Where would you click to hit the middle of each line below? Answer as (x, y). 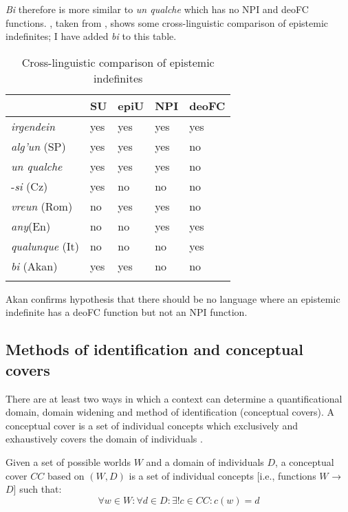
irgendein (33, 126)
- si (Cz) (30, 186)
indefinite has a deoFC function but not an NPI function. (127, 312)
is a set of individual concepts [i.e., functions (222, 475)
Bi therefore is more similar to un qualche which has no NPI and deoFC (157, 9)
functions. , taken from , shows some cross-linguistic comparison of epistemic (167, 22)
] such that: (37, 489)
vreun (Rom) (42, 206)
